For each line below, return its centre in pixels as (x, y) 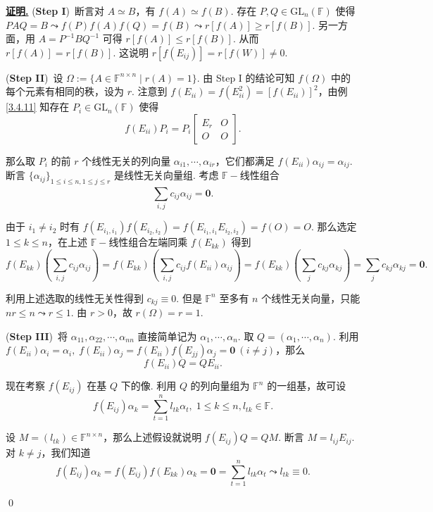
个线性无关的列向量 (126, 160)
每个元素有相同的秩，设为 (65, 91)
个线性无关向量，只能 (311, 298)
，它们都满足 (245, 160)
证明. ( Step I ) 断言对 (55, 11)
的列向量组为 (220, 386)
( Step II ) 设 (34, 77)
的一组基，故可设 (307, 386)
